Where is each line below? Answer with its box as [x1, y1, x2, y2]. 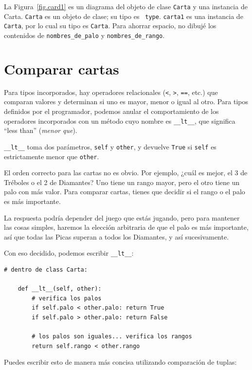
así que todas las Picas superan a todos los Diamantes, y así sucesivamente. [4, 231, 229, 241]
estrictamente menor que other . [4, 151, 99, 161]
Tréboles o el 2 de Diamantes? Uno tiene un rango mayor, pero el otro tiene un [4, 177, 240, 187]
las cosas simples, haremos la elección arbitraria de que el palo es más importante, [4, 222, 249, 232]
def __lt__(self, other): [18, 285, 102, 293]
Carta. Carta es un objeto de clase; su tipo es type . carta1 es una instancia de [4, 11, 243, 21]
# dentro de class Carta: [4, 266, 88, 273]
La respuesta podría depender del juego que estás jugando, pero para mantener [4, 212, 240, 222]
